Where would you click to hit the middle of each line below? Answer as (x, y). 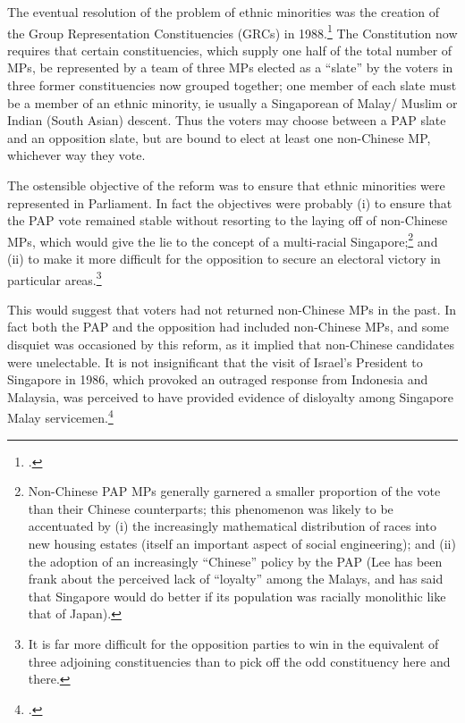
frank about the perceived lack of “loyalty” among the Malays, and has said (236, 579)
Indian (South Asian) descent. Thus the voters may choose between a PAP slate (227, 120)
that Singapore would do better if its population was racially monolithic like (237, 596)
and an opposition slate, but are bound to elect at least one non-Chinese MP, (219, 137)
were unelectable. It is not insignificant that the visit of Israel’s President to (215, 361)
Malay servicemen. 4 (60, 416)
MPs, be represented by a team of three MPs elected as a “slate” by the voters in (230, 67)
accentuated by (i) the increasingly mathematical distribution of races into (232, 526)
